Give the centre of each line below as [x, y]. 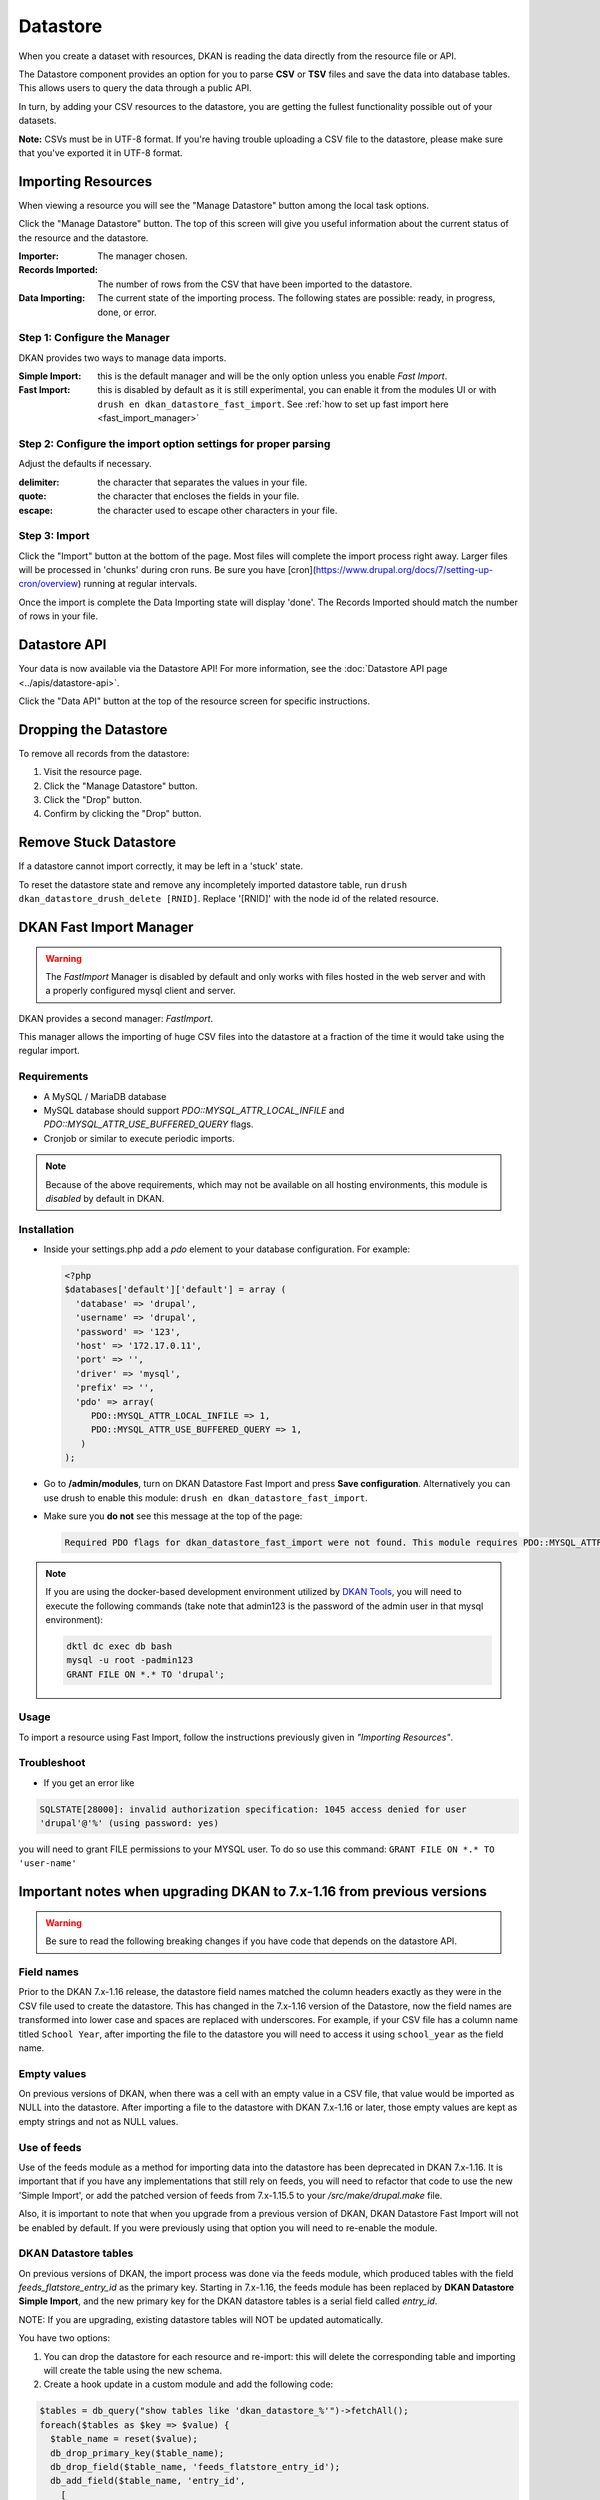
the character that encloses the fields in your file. [198, 496]
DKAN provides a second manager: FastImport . [116, 1018]
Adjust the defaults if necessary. [85, 464]
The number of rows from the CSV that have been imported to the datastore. [255, 284]
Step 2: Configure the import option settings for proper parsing [174, 443]
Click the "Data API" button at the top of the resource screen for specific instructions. [194, 701]
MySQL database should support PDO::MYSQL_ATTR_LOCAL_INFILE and [194, 1110]
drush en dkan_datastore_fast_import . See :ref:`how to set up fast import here [273, 404]
